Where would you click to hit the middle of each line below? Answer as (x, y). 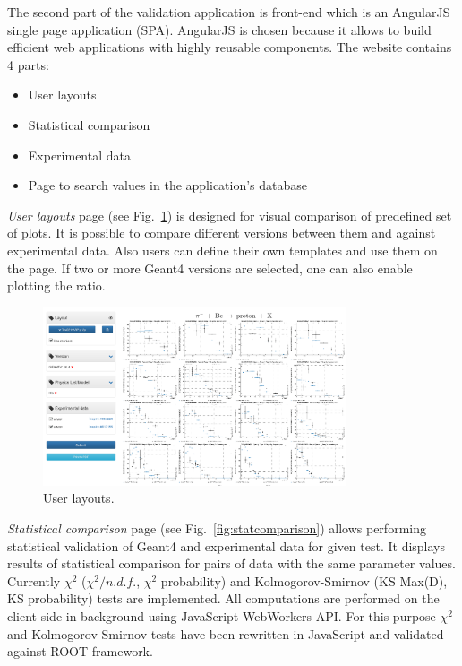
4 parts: (28, 64)
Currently (34, 580)
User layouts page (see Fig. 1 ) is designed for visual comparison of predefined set (230, 215)
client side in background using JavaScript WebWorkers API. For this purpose (222, 615)
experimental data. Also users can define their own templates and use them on (222, 250)
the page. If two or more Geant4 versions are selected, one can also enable (210, 268)
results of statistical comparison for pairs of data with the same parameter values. (231, 563)
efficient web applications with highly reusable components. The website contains (230, 47)
